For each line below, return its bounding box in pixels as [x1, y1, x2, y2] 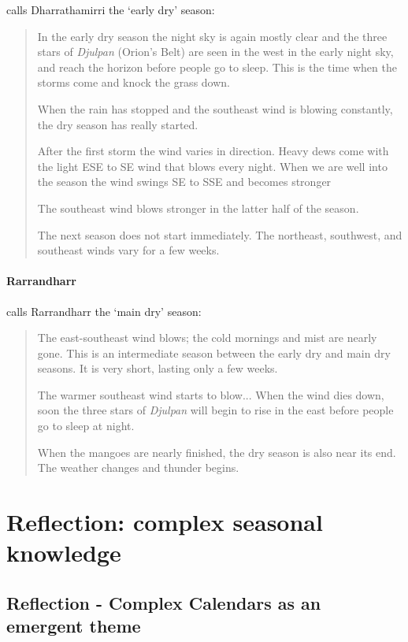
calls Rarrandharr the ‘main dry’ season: [6, 302, 202, 319]
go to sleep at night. [37, 417, 135, 434]
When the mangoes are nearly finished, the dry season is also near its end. [37, 443, 396, 460]
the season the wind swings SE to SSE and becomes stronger [37, 173, 332, 190]
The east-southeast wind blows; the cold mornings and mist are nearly [37, 329, 377, 346]
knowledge [6, 536, 121, 569]
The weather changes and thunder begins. [37, 459, 239, 476]
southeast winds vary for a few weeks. [37, 242, 220, 258]
